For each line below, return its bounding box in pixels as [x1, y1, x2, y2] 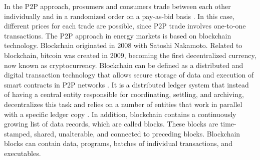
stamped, [4, 128, 32, 138]
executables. [4, 147, 41, 158]
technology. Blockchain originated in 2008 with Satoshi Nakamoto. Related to [4, 40, 242, 50]
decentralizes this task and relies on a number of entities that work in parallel [4, 98, 242, 109]
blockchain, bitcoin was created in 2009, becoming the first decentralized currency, [4, 49, 256, 60]
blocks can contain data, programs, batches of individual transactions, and [4, 138, 232, 148]
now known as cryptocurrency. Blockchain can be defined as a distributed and [4, 59, 243, 70]
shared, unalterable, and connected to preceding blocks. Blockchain [34, 128, 240, 138]
